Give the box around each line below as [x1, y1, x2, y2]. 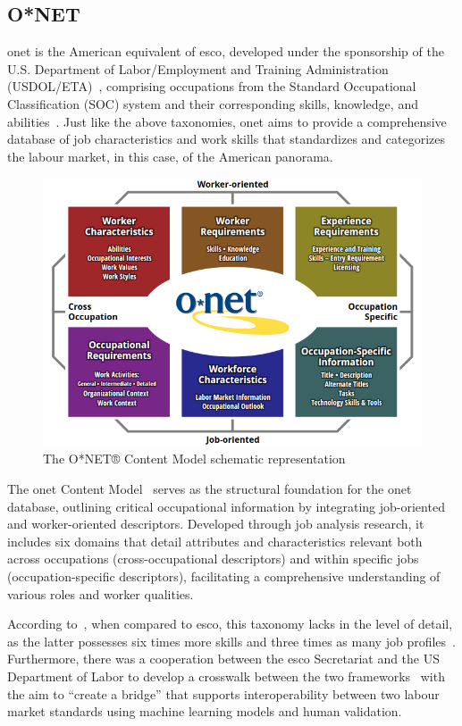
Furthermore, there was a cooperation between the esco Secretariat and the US [7, 649, 440, 668]
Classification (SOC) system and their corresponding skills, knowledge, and [7, 94, 418, 113]
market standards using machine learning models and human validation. [7, 702, 402, 721]
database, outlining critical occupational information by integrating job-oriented [7, 497, 445, 515]
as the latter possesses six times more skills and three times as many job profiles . [7, 631, 456, 650]
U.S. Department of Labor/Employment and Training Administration [7, 59, 389, 78]
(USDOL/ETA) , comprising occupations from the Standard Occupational [7, 77, 416, 96]
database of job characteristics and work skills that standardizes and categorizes [7, 129, 446, 148]
